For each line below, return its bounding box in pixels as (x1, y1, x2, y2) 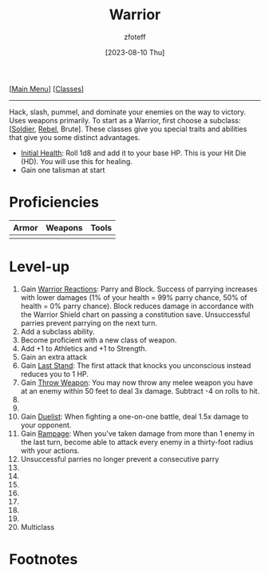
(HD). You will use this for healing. (20, 156, 133, 166)
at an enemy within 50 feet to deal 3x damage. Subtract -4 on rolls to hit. (20, 386, 260, 395)
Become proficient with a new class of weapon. (20, 335, 177, 345)
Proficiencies (9, 194, 99, 211)
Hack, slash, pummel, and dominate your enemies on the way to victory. (9, 106, 247, 117)
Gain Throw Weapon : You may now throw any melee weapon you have (20, 378, 254, 387)
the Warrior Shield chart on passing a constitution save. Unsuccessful (20, 310, 251, 319)
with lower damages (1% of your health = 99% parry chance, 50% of (20, 292, 248, 302)
